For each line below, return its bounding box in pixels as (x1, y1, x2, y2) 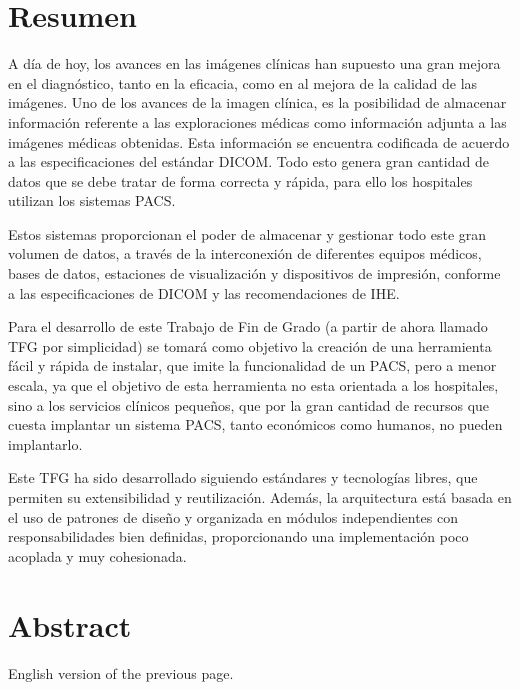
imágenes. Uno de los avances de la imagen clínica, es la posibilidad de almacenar (8, 92, 507, 113)
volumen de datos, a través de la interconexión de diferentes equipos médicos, (8, 243, 482, 264)
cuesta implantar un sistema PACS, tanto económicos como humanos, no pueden (8, 414, 503, 435)
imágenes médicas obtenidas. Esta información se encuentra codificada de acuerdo (8, 131, 510, 152)
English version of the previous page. (8, 662, 234, 683)
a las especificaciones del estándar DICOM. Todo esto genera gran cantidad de (8, 151, 489, 172)
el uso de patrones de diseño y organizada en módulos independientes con (8, 506, 459, 527)
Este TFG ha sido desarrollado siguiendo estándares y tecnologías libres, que (8, 467, 478, 488)
